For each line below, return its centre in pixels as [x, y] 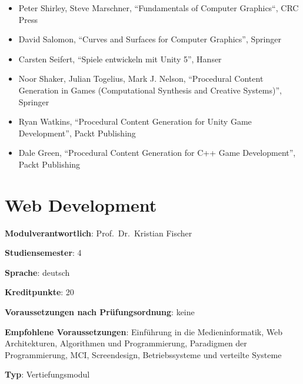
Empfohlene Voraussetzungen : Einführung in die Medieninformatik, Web [144, 331]
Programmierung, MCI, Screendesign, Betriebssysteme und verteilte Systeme [143, 354]
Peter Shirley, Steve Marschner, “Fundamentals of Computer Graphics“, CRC [159, 8]
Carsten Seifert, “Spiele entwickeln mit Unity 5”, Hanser [120, 59]
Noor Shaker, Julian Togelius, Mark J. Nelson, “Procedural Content [141, 79]
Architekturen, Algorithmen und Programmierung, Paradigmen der [126, 343]
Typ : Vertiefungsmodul [47, 374]
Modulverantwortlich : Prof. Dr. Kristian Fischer [99, 233]
